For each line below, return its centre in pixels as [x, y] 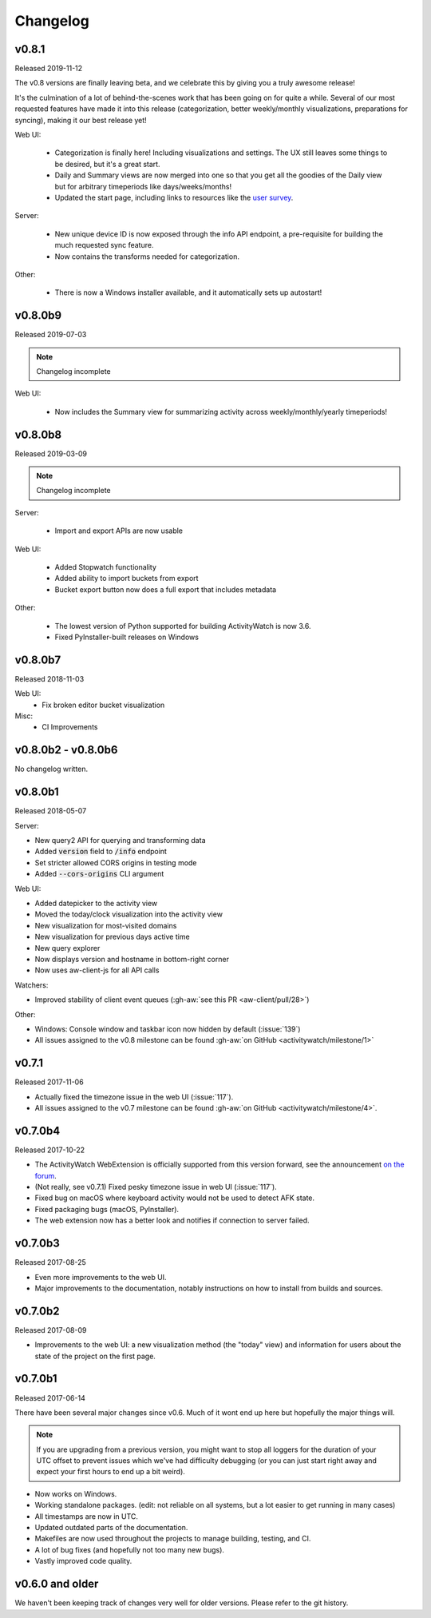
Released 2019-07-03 [51, 335]
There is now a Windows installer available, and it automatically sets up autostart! [188, 292]
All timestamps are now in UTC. [87, 1516]
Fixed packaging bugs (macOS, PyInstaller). [107, 1209]
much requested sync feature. [104, 245]
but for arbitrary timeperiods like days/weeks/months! [143, 186]
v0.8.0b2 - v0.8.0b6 [66, 750]
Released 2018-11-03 [49, 678]
